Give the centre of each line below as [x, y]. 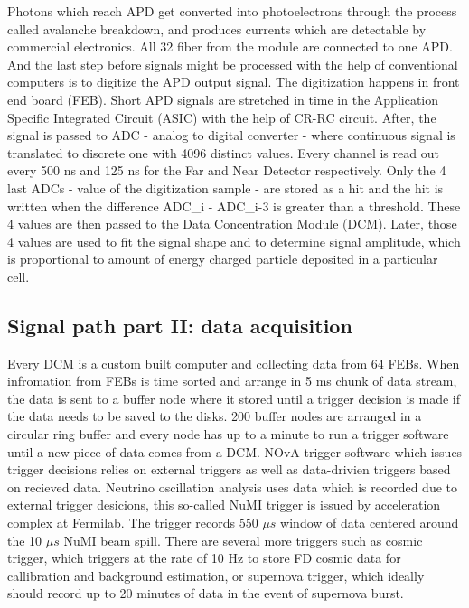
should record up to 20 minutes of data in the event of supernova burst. [206, 593]
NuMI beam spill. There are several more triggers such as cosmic [243, 540]
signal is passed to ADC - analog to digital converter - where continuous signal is [231, 135]
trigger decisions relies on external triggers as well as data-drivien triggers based [229, 469]
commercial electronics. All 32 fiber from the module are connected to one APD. [230, 47]
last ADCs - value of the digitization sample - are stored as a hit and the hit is [225, 187]
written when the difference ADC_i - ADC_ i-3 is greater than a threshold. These [234, 206]
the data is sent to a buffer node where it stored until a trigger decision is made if [234, 398]
